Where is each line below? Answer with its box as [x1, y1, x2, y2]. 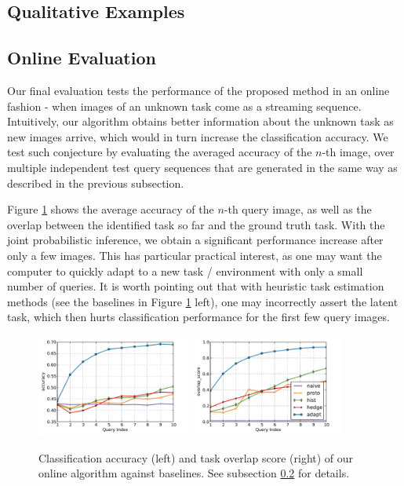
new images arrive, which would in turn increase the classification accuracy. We [7, 128, 388, 144]
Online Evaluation [7, 46, 156, 70]
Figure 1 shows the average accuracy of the [7, 201, 214, 217]
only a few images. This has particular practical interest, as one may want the [7, 247, 382, 263]
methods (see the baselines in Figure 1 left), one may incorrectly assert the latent [7, 293, 399, 309]
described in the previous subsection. [7, 174, 184, 191]
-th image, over [322, 144, 395, 160]
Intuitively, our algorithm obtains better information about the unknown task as [7, 113, 394, 130]
